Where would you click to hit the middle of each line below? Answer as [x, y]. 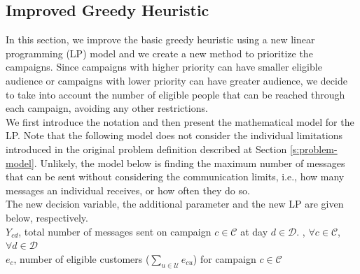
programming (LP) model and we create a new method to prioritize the [159, 53]
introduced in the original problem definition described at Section [146, 149]
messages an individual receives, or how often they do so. [128, 190]
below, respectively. [47, 217]
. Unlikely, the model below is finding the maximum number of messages [189, 163]
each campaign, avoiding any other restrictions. [107, 108]
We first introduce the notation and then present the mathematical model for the [180, 121]
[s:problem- [313, 149]
